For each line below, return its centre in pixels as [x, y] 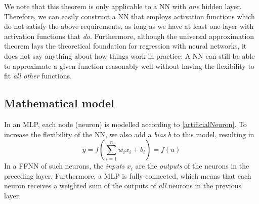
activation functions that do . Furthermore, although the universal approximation [129, 36]
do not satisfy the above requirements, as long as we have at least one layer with [129, 26]
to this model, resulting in [214, 134]
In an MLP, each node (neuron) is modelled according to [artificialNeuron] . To [125, 124]
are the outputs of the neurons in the [192, 166]
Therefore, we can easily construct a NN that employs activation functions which [129, 16]
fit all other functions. [38, 76]
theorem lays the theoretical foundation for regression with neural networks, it [125, 46]
